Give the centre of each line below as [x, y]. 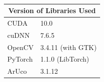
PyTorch [20, 59]
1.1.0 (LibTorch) [65, 59]
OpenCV [21, 47]
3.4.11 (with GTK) [68, 47]
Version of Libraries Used [52, 10]
